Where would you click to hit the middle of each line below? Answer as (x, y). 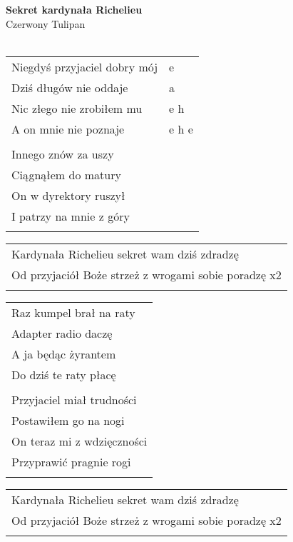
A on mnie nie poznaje (68, 129)
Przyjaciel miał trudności (74, 399)
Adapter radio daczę (62, 333)
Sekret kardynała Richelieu (74, 9)
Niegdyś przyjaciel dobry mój (85, 66)
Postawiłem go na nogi (68, 420)
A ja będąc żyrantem (64, 353)
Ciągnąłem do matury (66, 174)
